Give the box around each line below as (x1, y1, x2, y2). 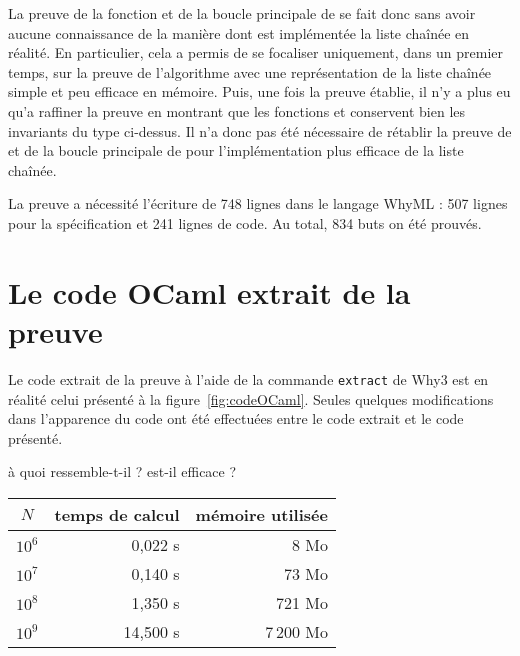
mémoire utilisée (195, 502, 328, 526)
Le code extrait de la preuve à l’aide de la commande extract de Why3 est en (8, 368, 489, 389)
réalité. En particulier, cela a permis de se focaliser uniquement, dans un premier (8, 42, 504, 63)
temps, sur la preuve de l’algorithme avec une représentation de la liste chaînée (8, 61, 492, 82)
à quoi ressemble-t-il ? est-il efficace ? (8, 461, 237, 482)
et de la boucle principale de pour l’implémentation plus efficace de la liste (8, 140, 464, 161)
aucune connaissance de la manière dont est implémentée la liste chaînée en (8, 22, 470, 43)
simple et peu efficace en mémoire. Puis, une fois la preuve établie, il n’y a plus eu (8, 81, 511, 102)
